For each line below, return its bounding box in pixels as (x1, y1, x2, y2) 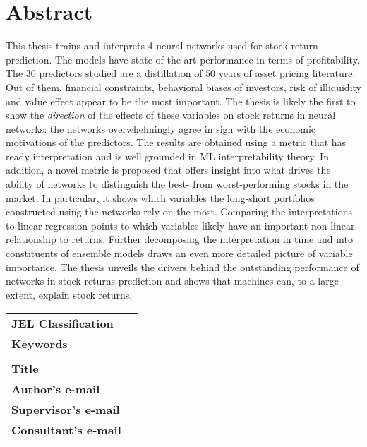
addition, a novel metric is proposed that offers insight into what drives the (6, 162, 331, 177)
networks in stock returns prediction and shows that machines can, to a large (6, 273, 339, 288)
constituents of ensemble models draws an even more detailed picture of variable (6, 246, 353, 261)
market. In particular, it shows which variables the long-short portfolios (6, 190, 315, 205)
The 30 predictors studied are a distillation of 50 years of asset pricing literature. (6, 66, 356, 81)
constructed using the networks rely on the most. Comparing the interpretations (6, 204, 353, 219)
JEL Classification (11, 315, 114, 332)
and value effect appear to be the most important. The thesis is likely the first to (6, 93, 356, 108)
